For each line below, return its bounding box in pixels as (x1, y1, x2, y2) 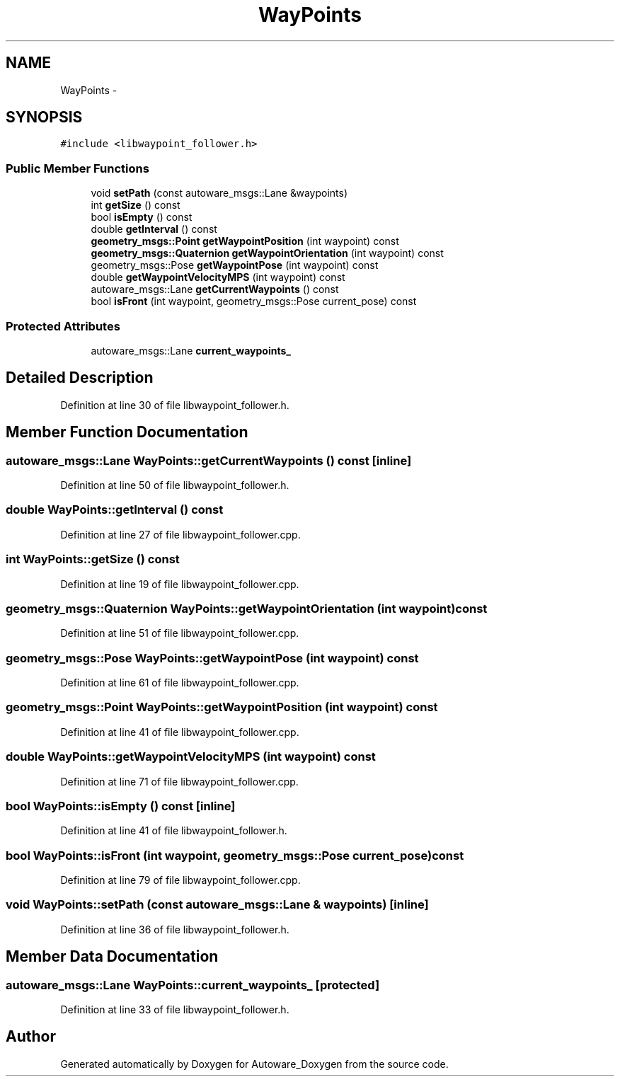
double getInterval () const (91, 223, 217, 236)
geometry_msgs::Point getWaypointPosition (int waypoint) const (91, 235, 399, 248)
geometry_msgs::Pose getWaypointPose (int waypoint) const (91, 259, 379, 272)
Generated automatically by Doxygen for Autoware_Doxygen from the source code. (60, 1057, 449, 1070)
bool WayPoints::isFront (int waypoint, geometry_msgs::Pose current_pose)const (6, 848, 464, 863)
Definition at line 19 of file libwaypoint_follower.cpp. (60, 577, 299, 590)
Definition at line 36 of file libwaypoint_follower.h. (60, 923, 289, 936)
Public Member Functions (6, 161, 149, 175)
